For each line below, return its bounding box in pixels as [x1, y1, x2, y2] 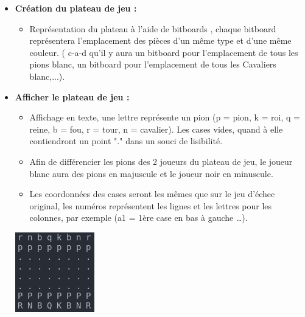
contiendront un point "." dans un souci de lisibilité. [29, 134, 223, 147]
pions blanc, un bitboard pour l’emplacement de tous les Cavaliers [29, 58, 276, 71]
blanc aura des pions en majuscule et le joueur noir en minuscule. [29, 167, 273, 179]
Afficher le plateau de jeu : [15, 90, 130, 103]
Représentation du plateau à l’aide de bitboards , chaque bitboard [29, 22, 276, 35]
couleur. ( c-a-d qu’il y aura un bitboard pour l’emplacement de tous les [29, 46, 298, 58]
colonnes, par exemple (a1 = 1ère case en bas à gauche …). [29, 211, 248, 224]
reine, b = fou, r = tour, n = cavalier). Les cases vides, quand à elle [29, 122, 283, 135]
